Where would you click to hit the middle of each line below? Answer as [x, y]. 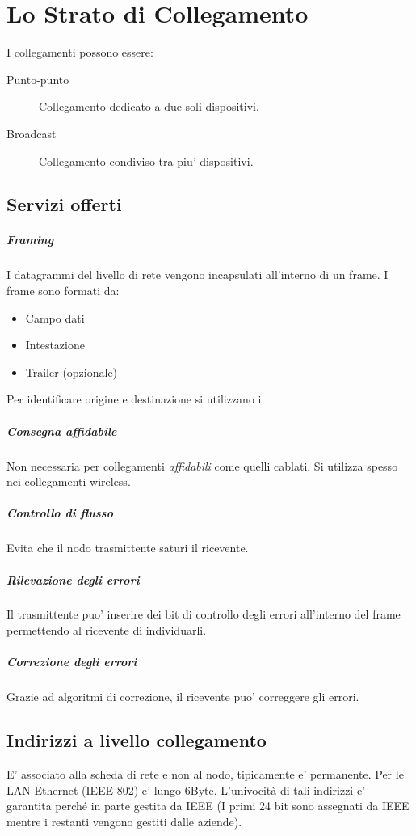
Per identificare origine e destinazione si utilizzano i [134, 399]
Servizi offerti [64, 204]
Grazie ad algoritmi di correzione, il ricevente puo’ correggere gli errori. [183, 697]
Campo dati [55, 317]
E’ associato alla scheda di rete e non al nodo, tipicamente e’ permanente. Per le [205, 774]
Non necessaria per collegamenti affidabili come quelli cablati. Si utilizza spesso [202, 465]
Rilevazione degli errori [73, 579]
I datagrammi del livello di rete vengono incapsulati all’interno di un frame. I [197, 274]
